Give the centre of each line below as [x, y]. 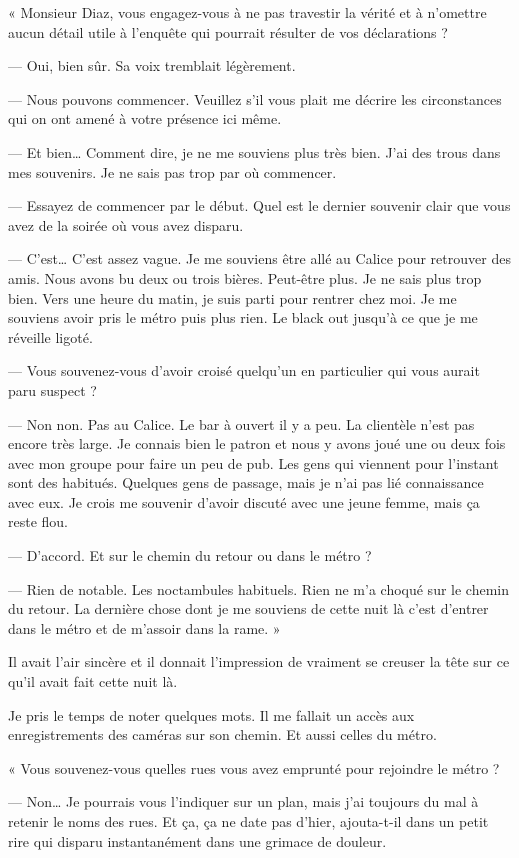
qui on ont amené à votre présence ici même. [145, 118]
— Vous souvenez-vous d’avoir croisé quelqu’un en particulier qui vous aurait [244, 370]
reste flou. [38, 521]
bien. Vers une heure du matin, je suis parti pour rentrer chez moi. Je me [232, 297]
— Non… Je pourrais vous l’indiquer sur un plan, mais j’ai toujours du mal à [243, 801]
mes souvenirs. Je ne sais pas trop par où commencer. [172, 171]
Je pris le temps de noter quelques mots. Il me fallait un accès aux [211, 714]
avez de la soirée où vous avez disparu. [126, 224]
